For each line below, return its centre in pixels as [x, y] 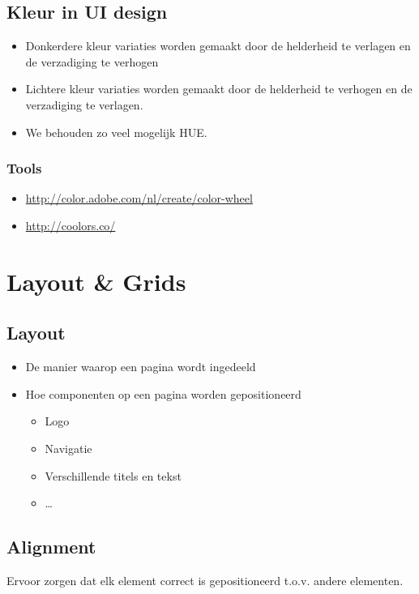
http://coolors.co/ [71, 225]
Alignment [51, 547]
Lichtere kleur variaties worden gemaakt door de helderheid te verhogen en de [219, 89]
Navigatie [68, 448]
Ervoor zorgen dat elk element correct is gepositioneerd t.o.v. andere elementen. [205, 580]
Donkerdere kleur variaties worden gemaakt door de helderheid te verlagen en [218, 46]
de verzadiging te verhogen [92, 61]
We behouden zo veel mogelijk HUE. [116, 132]
